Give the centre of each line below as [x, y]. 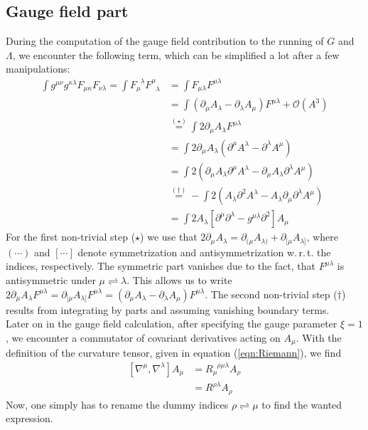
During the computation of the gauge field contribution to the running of [165, 41]
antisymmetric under [51, 279]
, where [322, 237]
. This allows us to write [179, 279]
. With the [319, 337]
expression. [29, 418]
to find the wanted [302, 404]
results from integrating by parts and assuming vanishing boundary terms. [168, 309]
